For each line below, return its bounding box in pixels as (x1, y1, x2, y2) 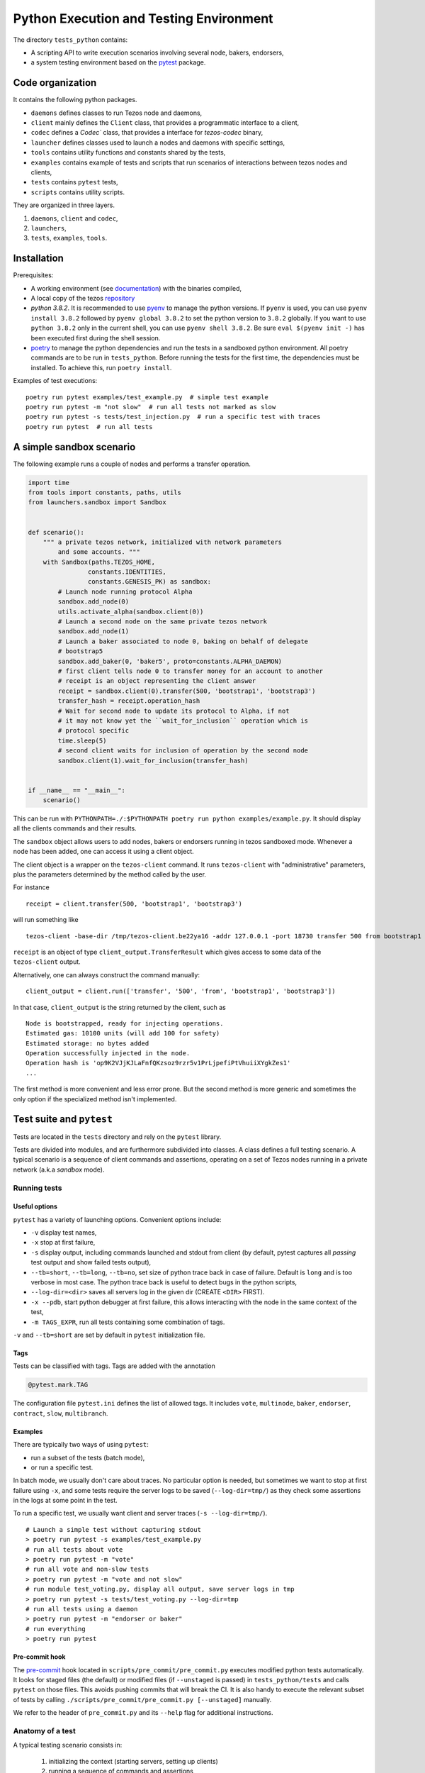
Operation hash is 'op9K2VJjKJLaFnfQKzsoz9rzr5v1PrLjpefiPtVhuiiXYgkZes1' (25, 1059, 291, 1067)
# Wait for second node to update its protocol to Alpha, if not (57, 706, 290, 715)
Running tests (13, 1183, 62, 1193)
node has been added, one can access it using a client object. (13, 847, 194, 856)
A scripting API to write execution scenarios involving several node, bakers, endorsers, (30, 48, 284, 57)
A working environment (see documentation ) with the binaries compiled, (30, 284, 242, 292)
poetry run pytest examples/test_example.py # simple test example (25, 393, 268, 401)
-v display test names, (30, 1228, 97, 1237)
